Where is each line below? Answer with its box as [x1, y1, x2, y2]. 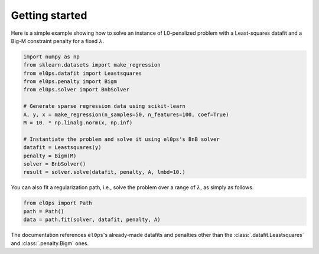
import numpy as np [23, 53, 80, 60]
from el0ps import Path [23, 200, 93, 206]
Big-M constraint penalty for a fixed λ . [11, 37, 105, 44]
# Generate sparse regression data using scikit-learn [23, 103, 185, 110]
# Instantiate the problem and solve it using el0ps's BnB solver [23, 136, 220, 143]
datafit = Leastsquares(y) [23, 144, 102, 151]
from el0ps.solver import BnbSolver [23, 86, 130, 93]
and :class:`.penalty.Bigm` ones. [11, 239, 89, 247]
